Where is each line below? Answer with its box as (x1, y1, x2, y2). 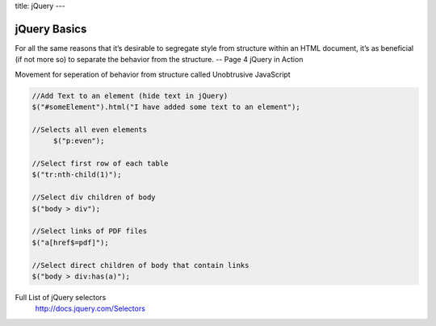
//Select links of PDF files (31, 227, 148, 236)
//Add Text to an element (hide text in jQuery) (31, 91, 228, 100)
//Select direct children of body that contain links (31, 261, 249, 270)
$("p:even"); (52, 136, 105, 145)
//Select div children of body (31, 193, 157, 202)
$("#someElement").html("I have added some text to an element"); (31, 102, 300, 112)
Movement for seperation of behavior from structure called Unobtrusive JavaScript (15, 69, 291, 79)
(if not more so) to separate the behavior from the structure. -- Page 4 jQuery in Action (15, 55, 304, 65)
